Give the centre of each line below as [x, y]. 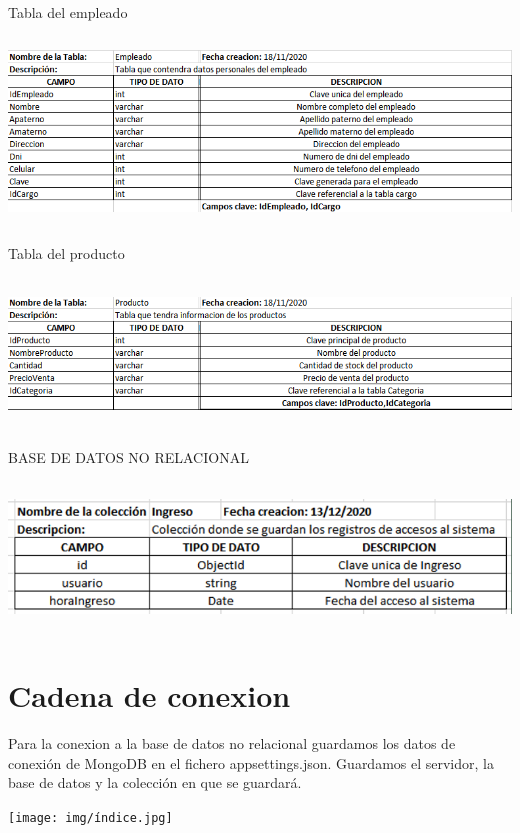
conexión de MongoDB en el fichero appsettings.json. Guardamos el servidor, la [251, 762]
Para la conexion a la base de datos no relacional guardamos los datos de [232, 743]
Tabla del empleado [68, 12]
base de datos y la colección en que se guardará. [155, 782]
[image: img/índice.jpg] [90, 817]
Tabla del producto [66, 253]
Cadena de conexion [149, 695]
